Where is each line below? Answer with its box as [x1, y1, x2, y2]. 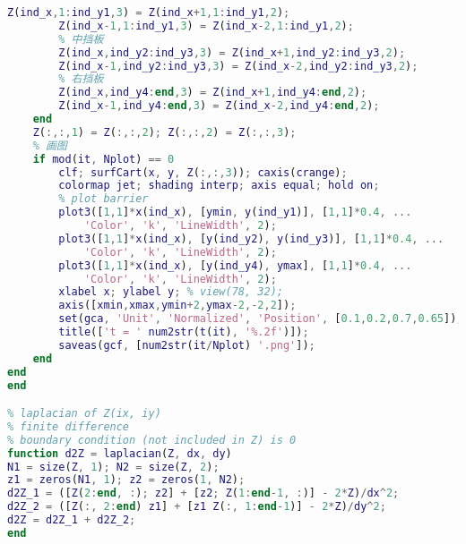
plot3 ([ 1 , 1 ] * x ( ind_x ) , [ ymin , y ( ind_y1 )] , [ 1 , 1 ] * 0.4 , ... [58, 206, 412, 219]
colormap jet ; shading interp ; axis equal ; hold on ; [58, 179, 380, 192]
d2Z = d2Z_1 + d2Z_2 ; [7, 514, 136, 527]
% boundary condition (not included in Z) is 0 [7, 433, 297, 446]
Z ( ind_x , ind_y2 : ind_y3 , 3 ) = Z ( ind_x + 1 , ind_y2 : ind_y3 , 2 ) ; [58, 46, 406, 59]
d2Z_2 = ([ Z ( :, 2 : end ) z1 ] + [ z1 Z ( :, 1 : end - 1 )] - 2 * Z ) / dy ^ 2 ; [7, 500, 386, 514]
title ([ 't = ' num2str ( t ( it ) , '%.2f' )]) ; [58, 326, 309, 338]
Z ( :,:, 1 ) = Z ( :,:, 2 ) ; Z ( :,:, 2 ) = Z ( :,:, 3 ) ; [32, 125, 297, 139]
